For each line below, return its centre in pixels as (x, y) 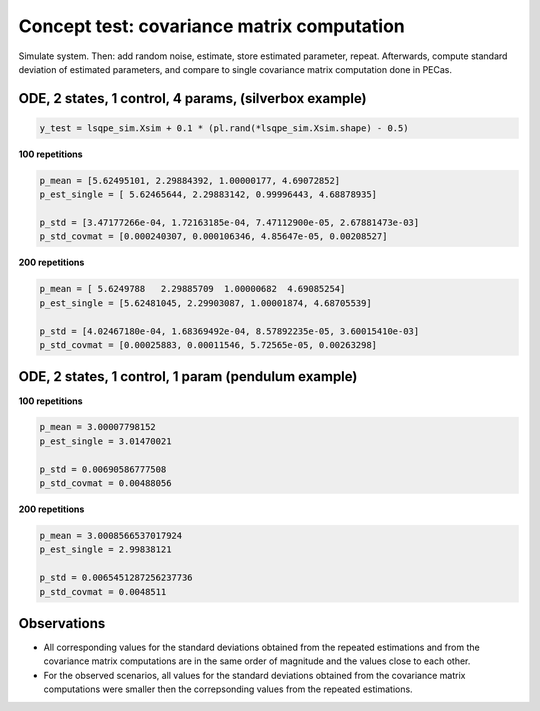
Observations (62, 623)
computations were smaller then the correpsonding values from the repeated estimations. (228, 689)
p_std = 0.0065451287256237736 (116, 578)
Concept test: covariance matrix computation (211, 26)
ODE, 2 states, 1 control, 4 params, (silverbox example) (192, 98)
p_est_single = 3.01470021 (105, 441)
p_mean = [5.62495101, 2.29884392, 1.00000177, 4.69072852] (190, 180)
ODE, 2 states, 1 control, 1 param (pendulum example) (188, 376)
